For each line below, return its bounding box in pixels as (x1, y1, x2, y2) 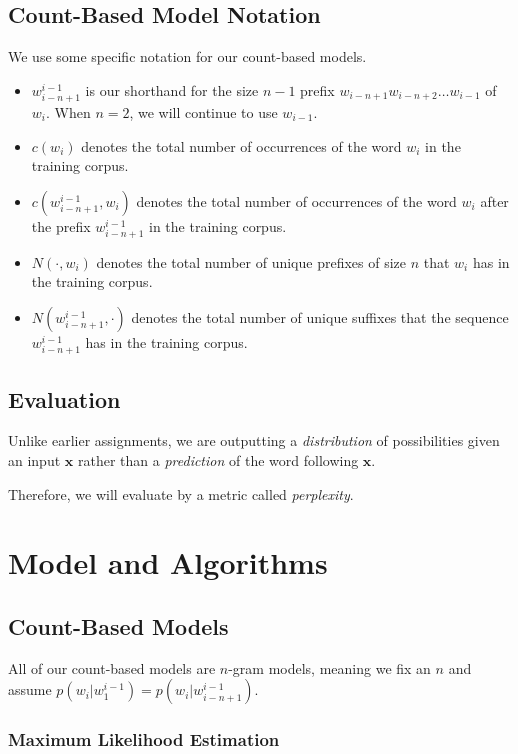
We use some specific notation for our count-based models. (8, 46, 367, 67)
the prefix (31, 215, 91, 236)
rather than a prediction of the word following (77, 450, 359, 471)
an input (8, 450, 61, 471)
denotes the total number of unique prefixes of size (96, 251, 406, 272)
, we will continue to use (129, 101, 278, 122)
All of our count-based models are (8, 657, 216, 678)
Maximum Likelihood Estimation (8, 727, 280, 752)
